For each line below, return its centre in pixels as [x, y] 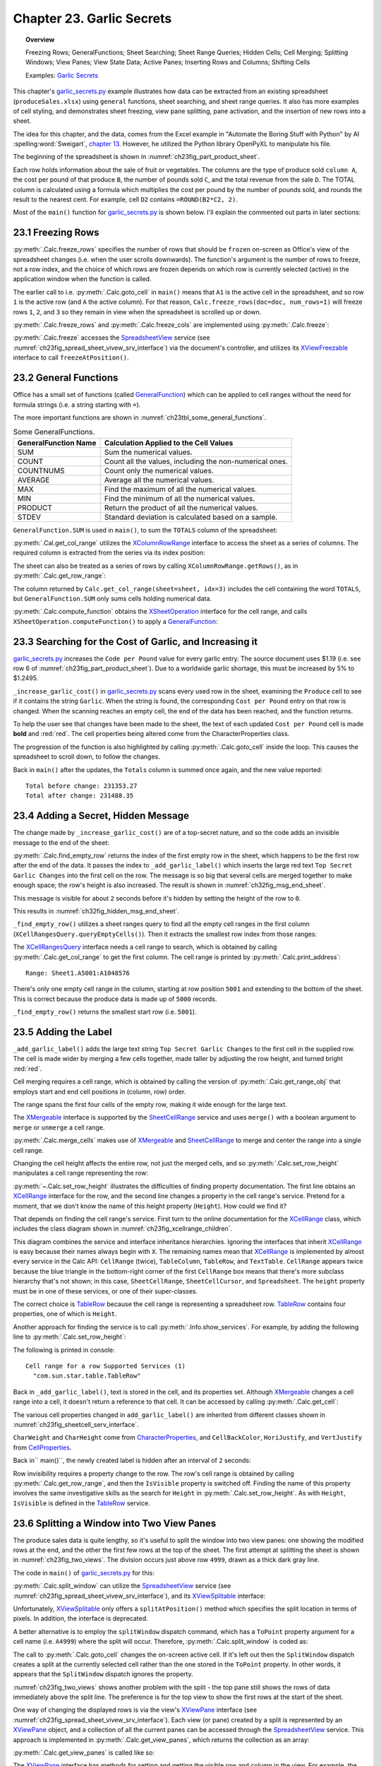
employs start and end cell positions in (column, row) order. [99, 1091]
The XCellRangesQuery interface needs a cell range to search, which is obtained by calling [145, 947]
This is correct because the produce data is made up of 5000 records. [115, 999]
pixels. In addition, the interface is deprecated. [80, 1618]
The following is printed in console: [64, 1350]
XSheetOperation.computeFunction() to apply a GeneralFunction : [115, 621]
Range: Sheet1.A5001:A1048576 [78, 973]
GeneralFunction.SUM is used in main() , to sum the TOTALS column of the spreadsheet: [145, 530]
